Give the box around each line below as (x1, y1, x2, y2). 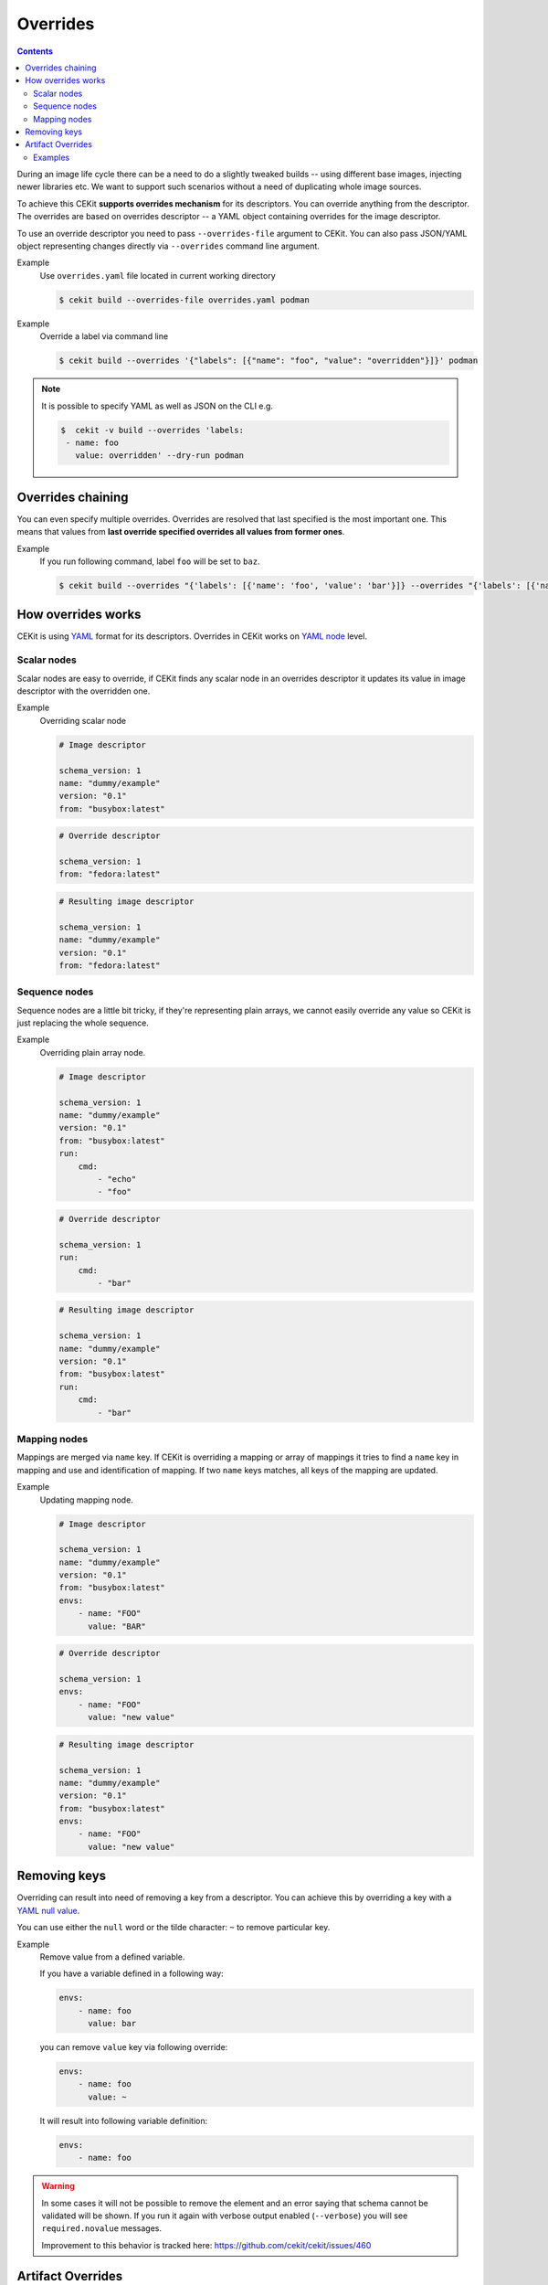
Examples (33, 152, 70, 163)
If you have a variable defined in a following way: (39, 1968, 224, 1979)
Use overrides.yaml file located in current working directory (39, 270, 276, 281)
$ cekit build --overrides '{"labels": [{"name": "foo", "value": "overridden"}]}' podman (58, 356, 479, 366)
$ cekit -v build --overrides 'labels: (60, 425, 244, 435)
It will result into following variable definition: (39, 2115, 208, 2126)
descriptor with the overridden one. (16, 685, 151, 696)
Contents (16, 46, 54, 57)
